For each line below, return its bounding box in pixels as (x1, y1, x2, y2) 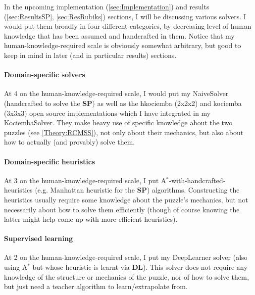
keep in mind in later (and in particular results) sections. (4, 49, 177, 60)
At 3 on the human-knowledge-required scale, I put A (4, 175, 166, 185)
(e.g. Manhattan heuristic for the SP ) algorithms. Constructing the (35, 185, 240, 195)
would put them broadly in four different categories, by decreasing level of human (4, 21, 252, 31)
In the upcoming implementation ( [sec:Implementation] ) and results (4, 1, 209, 11)
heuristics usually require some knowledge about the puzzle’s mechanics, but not (4, 194, 248, 204)
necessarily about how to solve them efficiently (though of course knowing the (4, 204, 240, 214)
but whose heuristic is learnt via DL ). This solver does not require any (32, 262, 248, 272)
